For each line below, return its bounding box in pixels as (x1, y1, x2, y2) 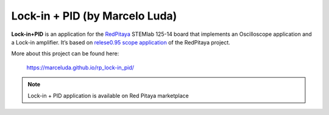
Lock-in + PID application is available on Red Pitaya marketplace (27, 92, 189, 99)
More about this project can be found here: (11, 50, 119, 57)
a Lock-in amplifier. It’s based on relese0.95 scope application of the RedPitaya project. (11, 38, 231, 46)
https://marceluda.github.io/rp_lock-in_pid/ (26, 64, 134, 71)
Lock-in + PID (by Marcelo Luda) (11, 9, 177, 23)
